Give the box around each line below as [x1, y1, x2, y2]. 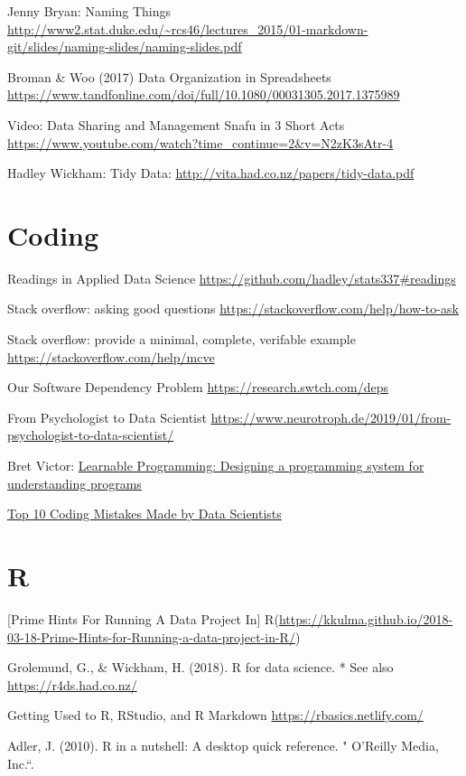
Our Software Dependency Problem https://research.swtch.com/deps [7, 378, 389, 397]
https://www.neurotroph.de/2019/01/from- [210, 407, 452, 426]
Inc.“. [7, 753, 34, 772]
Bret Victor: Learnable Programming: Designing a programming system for [7, 456, 424, 475]
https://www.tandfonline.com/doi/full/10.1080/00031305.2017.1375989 [7, 85, 400, 104]
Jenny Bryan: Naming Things [7, 2, 171, 20]
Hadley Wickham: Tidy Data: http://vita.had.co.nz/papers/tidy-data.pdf [7, 164, 415, 182]
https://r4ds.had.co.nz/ [7, 675, 137, 694]
